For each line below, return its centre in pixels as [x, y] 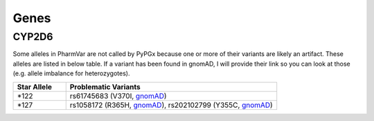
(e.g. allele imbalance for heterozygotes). [71, 73]
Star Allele [34, 86]
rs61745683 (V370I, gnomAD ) [118, 95]
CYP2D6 [33, 37]
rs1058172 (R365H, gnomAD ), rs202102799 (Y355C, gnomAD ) [171, 105]
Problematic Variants [105, 86]
